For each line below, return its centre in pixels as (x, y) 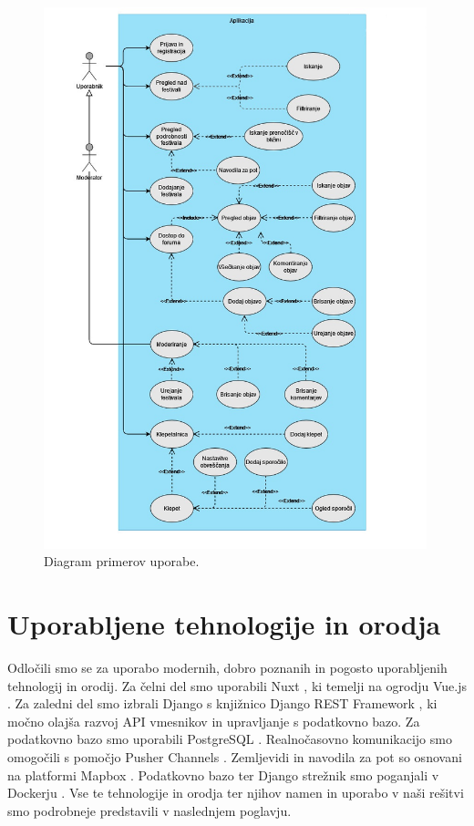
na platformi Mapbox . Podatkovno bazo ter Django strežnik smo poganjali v (223, 774)
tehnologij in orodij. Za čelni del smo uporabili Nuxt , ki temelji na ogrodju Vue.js (237, 685)
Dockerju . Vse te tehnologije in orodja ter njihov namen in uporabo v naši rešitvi (236, 793)
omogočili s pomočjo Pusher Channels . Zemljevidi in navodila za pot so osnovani (235, 756)
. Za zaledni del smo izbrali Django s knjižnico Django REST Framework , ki (222, 703)
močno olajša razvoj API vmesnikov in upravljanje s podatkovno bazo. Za (214, 721)
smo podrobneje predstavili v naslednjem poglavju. (149, 810)
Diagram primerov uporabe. (122, 561)
